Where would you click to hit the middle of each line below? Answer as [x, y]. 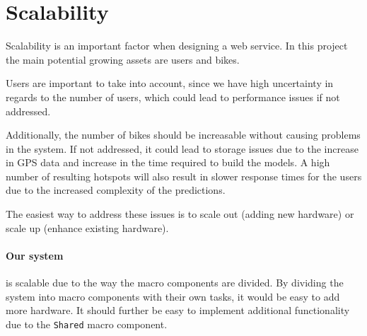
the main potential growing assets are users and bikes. [123, 59]
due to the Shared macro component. [87, 324]
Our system [35, 255]
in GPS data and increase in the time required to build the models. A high [168, 162]
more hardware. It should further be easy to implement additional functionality [178, 310]
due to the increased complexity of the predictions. [116, 190]
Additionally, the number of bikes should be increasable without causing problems [183, 135]
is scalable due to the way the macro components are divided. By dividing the [175, 283]
